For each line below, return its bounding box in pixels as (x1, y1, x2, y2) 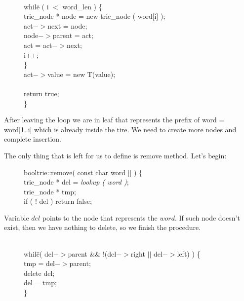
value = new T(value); (47, 69, 116, 79)
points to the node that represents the (42, 212, 158, 223)
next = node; (47, 20, 87, 31)
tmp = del (24, 258, 55, 268)
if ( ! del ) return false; (24, 196, 92, 206)
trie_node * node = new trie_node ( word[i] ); (24, 11, 165, 21)
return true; (24, 88, 59, 98)
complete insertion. (4, 134, 62, 144)
